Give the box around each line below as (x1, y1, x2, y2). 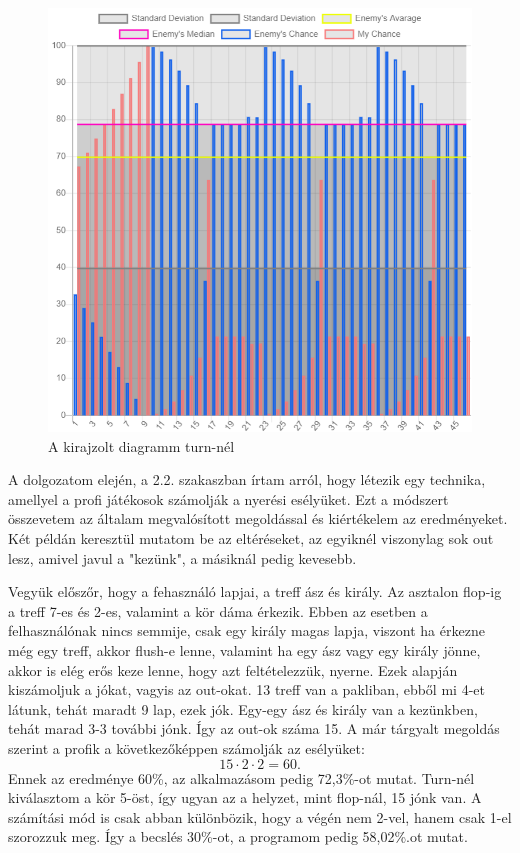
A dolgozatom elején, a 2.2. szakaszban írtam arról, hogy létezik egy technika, (8, 469, 486, 490)
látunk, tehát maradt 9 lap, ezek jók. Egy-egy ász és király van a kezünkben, (8, 698, 478, 719)
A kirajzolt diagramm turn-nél (48, 435, 235, 456)
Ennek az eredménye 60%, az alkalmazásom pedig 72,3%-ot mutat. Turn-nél (8, 767, 475, 788)
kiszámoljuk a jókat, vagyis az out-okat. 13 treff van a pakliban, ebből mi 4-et (8, 679, 485, 700)
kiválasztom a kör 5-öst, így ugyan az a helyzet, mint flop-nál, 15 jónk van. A (8, 787, 482, 808)
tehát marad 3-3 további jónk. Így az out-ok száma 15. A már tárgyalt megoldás (8, 718, 500, 739)
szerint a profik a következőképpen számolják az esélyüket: (8, 737, 365, 758)
